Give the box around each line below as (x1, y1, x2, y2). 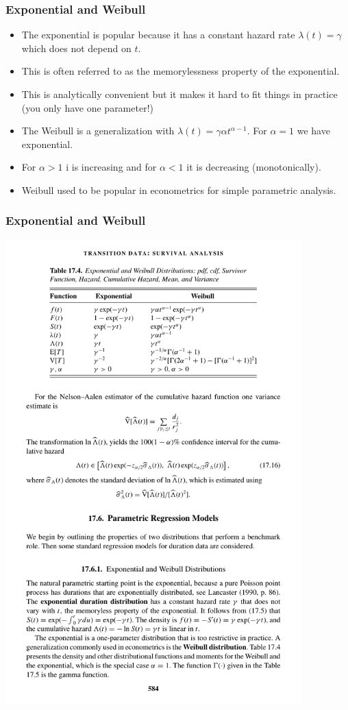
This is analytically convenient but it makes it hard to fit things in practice (21, 87, 338, 101)
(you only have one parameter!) (21, 100, 153, 114)
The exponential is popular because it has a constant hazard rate (21, 27, 295, 42)
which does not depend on (21, 40, 132, 55)
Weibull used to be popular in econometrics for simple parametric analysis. (21, 182, 336, 197)
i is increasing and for (66, 160, 157, 174)
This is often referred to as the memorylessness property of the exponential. (21, 64, 340, 78)
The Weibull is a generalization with (21, 123, 175, 138)
